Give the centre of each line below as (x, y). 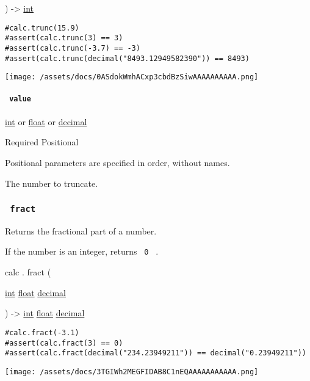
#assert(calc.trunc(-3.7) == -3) (73, 48)
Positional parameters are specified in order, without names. (117, 162)
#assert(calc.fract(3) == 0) (64, 343)
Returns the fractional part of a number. (81, 230)
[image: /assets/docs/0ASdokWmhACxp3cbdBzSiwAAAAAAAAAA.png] (132, 77)
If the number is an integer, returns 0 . (82, 251)
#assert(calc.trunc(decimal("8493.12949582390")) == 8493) (127, 58)
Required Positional (42, 142)
